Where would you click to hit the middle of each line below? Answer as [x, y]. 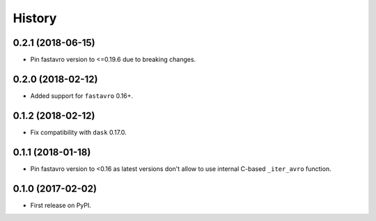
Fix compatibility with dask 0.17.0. [78, 132]
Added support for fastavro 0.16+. [82, 96]
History [35, 18]
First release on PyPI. [61, 205]
